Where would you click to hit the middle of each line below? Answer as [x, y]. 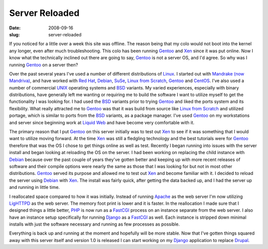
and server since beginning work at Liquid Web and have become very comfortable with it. [102, 122]
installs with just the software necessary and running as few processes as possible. [95, 224]
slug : [14, 34]
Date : [15, 28]
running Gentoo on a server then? [44, 65]
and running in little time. [34, 187]
